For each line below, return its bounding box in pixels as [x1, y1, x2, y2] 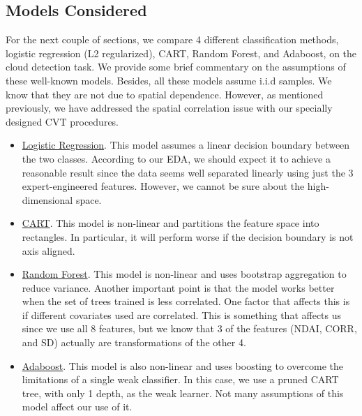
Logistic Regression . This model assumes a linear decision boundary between [22, 138, 350, 152]
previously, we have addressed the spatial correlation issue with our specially [6, 101, 333, 115]
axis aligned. [22, 243, 75, 258]
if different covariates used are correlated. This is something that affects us [22, 307, 342, 322]
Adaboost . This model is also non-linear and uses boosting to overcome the [22, 358, 344, 373]
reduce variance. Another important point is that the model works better [22, 280, 335, 295]
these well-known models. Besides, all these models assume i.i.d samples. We [6, 73, 332, 87]
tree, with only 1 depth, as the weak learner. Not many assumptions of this [22, 385, 344, 400]
